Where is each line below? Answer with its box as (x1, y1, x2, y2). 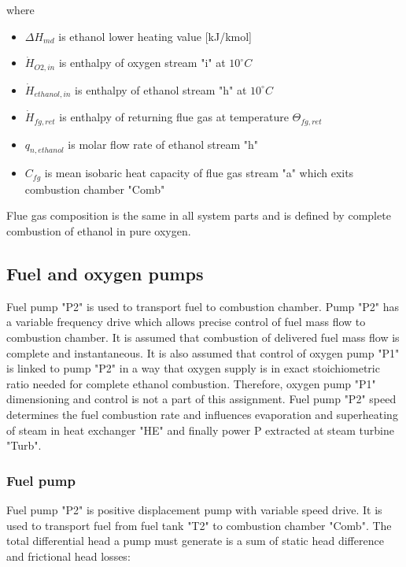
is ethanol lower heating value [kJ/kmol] (58, 28, 252, 44)
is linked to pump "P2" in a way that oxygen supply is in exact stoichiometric (6, 360, 380, 376)
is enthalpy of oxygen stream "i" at (58, 54, 226, 71)
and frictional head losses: (6, 547, 131, 564)
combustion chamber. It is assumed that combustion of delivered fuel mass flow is (6, 328, 400, 345)
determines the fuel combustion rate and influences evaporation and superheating (6, 406, 398, 422)
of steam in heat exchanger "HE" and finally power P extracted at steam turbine (6, 421, 394, 438)
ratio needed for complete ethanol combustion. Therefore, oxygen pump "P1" (6, 375, 376, 391)
